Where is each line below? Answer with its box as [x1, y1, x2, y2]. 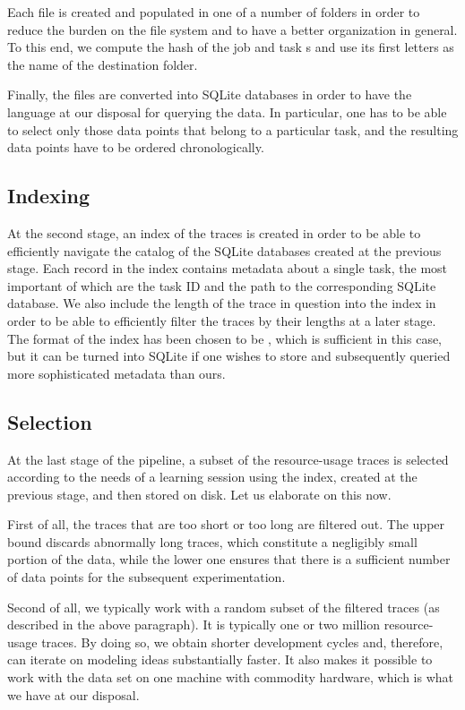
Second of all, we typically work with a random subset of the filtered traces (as [7, 597, 440, 616]
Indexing [7, 182, 90, 210]
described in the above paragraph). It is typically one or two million [7, 615, 381, 634]
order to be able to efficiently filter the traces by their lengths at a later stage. [7, 311, 436, 329]
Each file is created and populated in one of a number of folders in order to [7, 3, 420, 21]
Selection [7, 407, 92, 435]
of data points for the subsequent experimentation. [7, 568, 286, 586]
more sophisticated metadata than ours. [7, 364, 226, 382]
